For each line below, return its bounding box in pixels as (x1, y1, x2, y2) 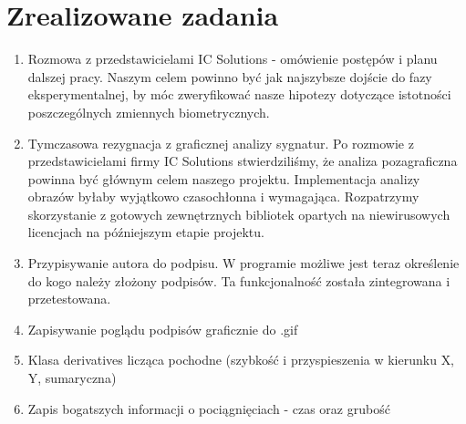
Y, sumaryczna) (27, 368, 117, 388)
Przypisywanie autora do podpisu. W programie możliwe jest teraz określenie (27, 253, 460, 273)
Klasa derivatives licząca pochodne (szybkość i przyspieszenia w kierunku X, (27, 350, 455, 369)
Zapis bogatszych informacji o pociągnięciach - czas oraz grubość (27, 398, 390, 418)
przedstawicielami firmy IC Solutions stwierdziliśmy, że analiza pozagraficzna (27, 151, 458, 171)
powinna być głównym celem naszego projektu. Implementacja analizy (27, 169, 420, 188)
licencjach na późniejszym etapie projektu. (27, 222, 264, 242)
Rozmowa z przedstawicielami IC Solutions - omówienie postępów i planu (27, 49, 438, 68)
